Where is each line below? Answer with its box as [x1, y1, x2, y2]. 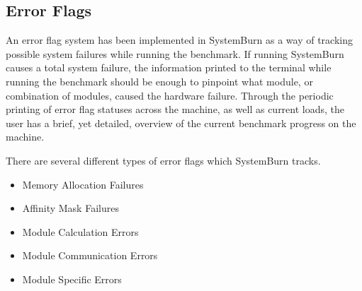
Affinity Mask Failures [22, 201, 119, 215]
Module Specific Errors [22, 271, 122, 286]
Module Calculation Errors [22, 224, 139, 239]
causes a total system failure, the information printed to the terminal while [6, 60, 332, 75]
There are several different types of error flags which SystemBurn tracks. [6, 153, 321, 167]
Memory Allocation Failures [22, 177, 144, 191]
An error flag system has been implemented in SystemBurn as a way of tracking [6, 32, 353, 47]
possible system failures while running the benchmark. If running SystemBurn [6, 46, 344, 61]
